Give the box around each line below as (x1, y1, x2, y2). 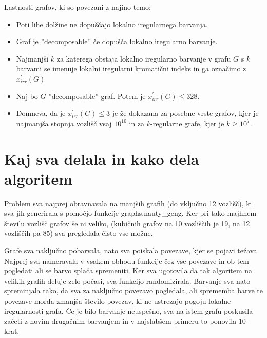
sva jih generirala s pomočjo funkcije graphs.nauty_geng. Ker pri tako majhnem (4, 208, 257, 218)
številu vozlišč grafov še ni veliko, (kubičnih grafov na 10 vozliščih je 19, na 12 (4, 217, 250, 228)
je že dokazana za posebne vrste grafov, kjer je (112, 108, 259, 118)
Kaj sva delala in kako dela (4, 148, 199, 169)
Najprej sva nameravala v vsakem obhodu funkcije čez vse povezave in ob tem (4, 255, 250, 266)
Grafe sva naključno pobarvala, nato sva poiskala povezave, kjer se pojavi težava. (4, 245, 259, 256)
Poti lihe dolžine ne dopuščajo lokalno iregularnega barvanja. (16, 18, 208, 29)
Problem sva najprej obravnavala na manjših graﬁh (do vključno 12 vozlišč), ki (4, 197, 252, 208)
